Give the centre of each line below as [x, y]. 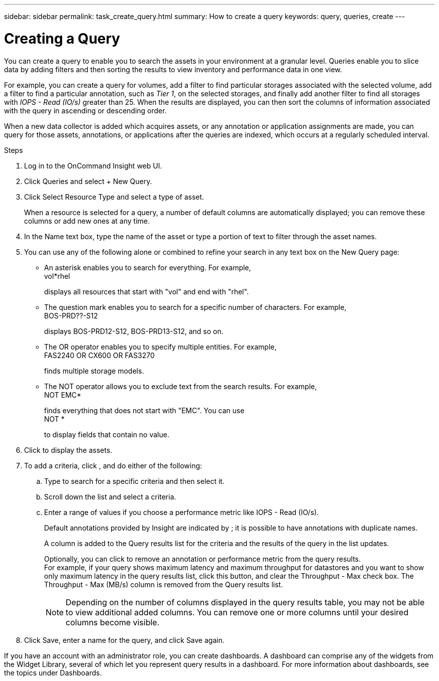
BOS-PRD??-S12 [71, 315]
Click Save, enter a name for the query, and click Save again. [124, 640]
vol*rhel [57, 276]
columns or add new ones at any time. [87, 221]
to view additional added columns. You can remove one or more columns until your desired [237, 612]
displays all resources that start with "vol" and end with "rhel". [147, 291]
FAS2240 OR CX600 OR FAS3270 [99, 355]
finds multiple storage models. [94, 371]
